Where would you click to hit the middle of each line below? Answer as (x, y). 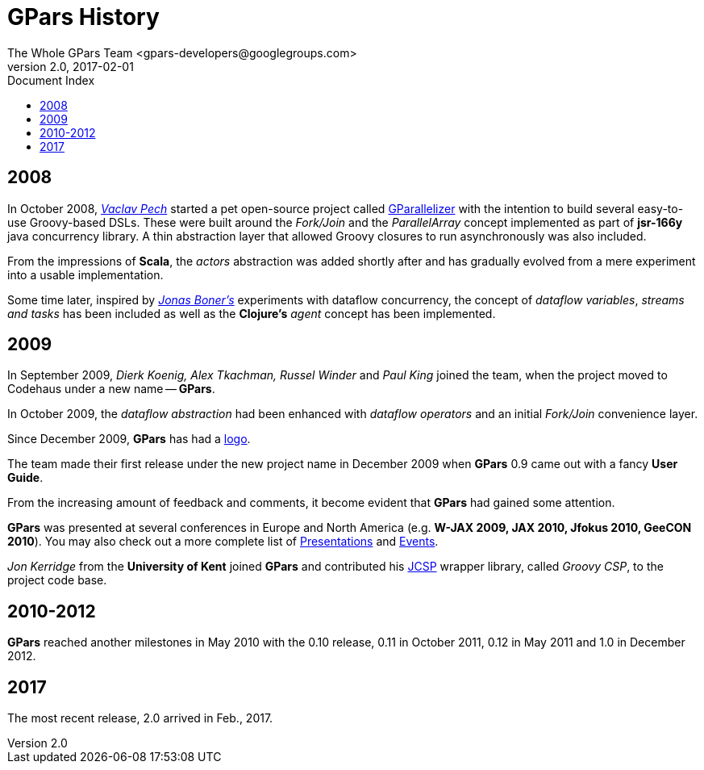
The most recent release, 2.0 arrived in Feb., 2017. (140, 718)
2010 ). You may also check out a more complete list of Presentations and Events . (223, 542)
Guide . (25, 478)
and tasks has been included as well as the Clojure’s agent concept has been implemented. (252, 313)
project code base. (57, 580)
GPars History (83, 17)
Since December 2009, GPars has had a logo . (129, 439)
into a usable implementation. (85, 274)
